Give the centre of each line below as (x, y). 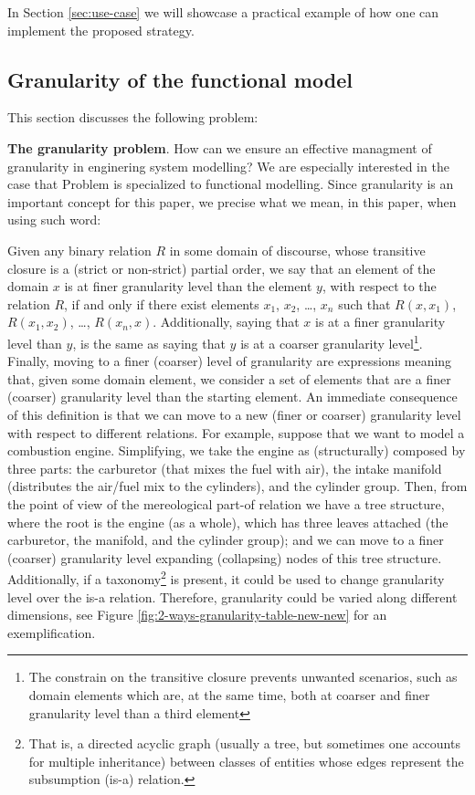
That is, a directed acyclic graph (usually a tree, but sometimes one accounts (244, 743)
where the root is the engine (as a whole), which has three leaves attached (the (228, 522)
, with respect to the (379, 286)
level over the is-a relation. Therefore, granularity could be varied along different (232, 596)
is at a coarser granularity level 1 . (332, 341)
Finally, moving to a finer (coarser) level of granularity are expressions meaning (230, 361)
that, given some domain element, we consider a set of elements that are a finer (229, 378)
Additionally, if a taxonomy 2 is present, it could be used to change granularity (226, 577)
